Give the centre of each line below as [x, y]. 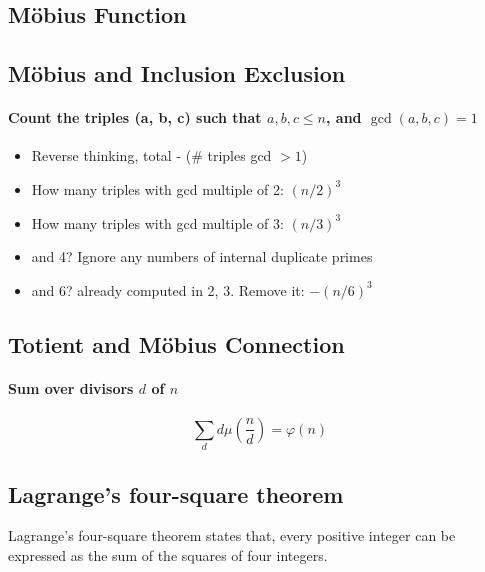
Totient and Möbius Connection [176, 343]
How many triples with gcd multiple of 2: [157, 188]
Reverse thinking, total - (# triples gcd [151, 155]
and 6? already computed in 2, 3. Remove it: [168, 289]
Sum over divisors [71, 387]
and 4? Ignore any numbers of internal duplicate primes [202, 256]
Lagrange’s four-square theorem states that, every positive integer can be [232, 535]
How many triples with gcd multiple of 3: [157, 222]
